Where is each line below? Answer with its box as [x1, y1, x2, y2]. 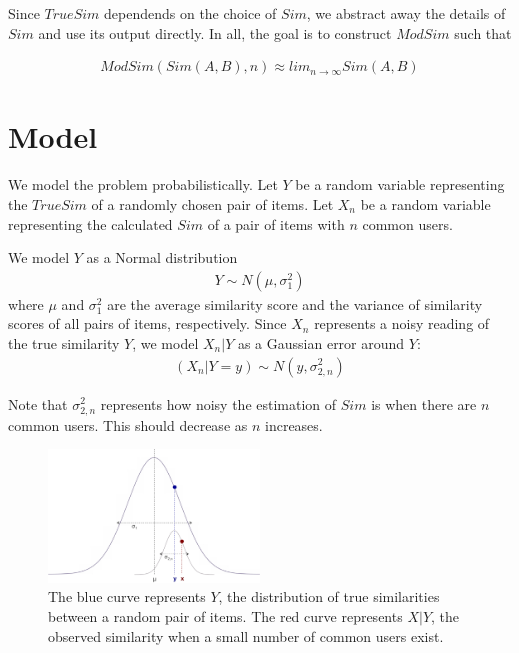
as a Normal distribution [86, 247, 238, 268]
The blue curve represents [48, 586, 206, 607]
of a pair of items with [207, 213, 345, 234]
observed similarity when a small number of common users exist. [48, 625, 444, 646]
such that [454, 22, 512, 43]
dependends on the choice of [104, 3, 277, 23]
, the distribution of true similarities [218, 586, 440, 607]
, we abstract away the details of [306, 3, 506, 23]
